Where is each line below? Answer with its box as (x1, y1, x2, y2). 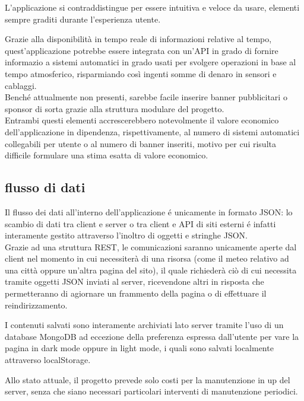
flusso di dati (5, 178, 85, 196)
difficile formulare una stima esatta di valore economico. (5, 149, 208, 161)
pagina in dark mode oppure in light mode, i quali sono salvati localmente (5, 342, 274, 354)
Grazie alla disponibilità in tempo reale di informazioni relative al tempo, (5, 33, 272, 45)
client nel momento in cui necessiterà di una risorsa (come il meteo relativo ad (5, 252, 289, 265)
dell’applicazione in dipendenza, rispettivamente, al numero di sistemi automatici (5, 125, 300, 138)
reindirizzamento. (5, 298, 68, 311)
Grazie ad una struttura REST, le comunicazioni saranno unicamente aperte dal (5, 240, 297, 253)
